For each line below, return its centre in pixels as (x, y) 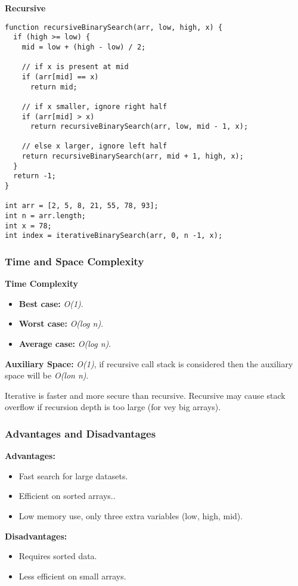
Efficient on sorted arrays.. (67, 496)
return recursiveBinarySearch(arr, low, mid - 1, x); (139, 127)
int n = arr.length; (46, 216)
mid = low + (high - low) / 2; (84, 47)
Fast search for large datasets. (73, 475)
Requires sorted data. (58, 556)
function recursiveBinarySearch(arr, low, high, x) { (114, 27)
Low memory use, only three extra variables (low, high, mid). (131, 516)
